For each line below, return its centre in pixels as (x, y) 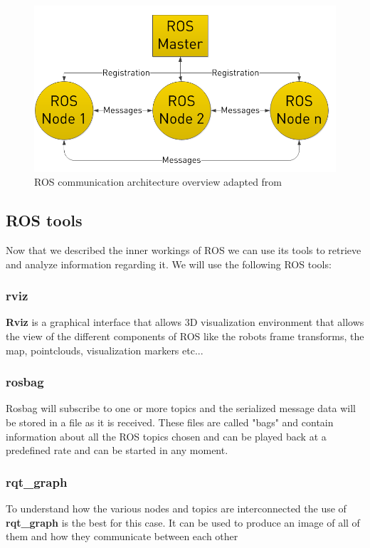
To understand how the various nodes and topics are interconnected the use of (176, 508)
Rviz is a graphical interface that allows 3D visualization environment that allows (185, 322)
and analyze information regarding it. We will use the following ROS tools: (169, 264)
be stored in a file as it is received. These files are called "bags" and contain (170, 422)
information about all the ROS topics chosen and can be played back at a (166, 436)
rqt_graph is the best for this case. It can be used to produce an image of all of (183, 522)
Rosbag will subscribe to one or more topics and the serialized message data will (181, 408)
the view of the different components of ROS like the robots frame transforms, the (185, 336)
